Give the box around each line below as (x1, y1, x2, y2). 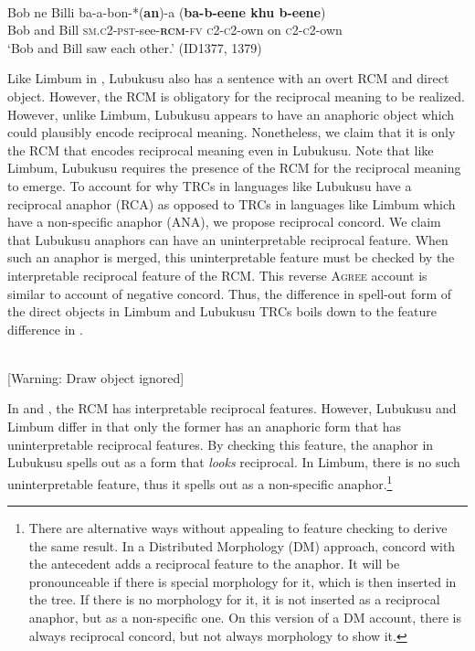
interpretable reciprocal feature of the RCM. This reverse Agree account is (7, 265, 427, 284)
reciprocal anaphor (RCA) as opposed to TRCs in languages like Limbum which (7, 194, 456, 213)
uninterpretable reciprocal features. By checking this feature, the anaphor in (7, 434, 434, 454)
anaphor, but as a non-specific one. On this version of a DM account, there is (28, 608, 461, 627)
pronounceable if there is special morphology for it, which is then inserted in (28, 571, 457, 591)
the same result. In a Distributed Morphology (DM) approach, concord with (28, 536, 456, 555)
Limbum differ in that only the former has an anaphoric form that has (7, 417, 402, 436)
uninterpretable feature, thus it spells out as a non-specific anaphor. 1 (7, 471, 393, 493)
